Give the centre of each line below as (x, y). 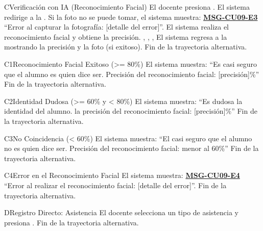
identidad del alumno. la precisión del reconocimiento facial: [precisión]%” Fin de (131, 111)
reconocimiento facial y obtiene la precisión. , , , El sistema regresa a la (116, 36)
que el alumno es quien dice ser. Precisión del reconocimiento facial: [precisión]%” (132, 74)
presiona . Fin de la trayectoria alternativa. (71, 222)
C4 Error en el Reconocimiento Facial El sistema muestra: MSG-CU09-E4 (122, 175)
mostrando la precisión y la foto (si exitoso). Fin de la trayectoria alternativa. (126, 47)
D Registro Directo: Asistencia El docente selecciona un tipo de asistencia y (122, 212)
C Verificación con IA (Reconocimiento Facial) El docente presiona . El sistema (127, 7)
